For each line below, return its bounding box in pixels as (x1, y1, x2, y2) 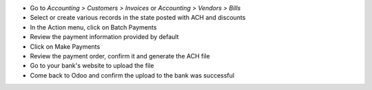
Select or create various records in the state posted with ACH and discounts (30, 14, 246, 22)
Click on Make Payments (30, 42, 101, 51)
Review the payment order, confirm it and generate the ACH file (30, 52, 210, 60)
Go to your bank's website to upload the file (30, 62, 154, 70)
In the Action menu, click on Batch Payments (30, 23, 157, 31)
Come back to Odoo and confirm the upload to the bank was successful (30, 71, 234, 79)
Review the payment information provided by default (30, 33, 179, 41)
